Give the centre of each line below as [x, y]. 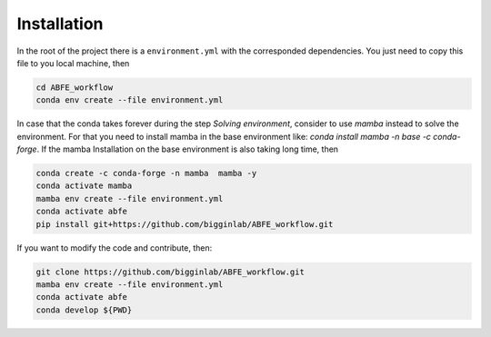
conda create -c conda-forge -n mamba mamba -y [146, 173]
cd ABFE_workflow [75, 87]
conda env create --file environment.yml [130, 100]
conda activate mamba [84, 186]
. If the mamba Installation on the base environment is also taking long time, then [188, 149]
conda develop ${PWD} [84, 310]
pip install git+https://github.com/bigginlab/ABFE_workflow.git [185, 224]
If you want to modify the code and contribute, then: [115, 248]
